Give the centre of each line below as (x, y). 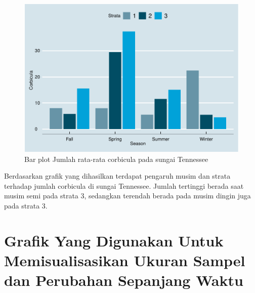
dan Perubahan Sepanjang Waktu (124, 280)
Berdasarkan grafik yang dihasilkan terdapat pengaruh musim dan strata (117, 176)
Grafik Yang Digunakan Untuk (114, 240)
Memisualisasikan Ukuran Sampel (125, 260)
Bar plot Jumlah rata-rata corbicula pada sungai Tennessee (116, 159)
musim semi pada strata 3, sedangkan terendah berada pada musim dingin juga (127, 196)
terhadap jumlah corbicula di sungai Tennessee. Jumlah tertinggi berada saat (124, 185)
